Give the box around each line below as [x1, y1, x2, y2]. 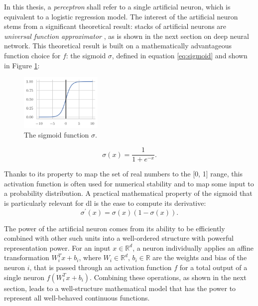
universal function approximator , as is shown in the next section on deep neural [4, 30, 249, 41]
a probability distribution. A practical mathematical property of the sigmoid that [4, 188, 253, 198]
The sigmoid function [24, 130, 89, 140]
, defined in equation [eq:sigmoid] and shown [112, 50, 248, 60]
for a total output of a [179, 262, 248, 272]
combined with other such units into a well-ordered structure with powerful [4, 233, 234, 243]
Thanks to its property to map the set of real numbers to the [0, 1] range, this [4, 168, 243, 179]
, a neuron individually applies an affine [132, 242, 254, 253]
